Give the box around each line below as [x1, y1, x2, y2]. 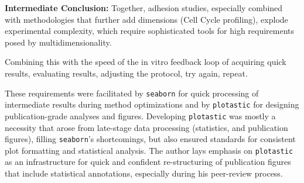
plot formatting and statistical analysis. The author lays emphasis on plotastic [5, 144, 293, 156]
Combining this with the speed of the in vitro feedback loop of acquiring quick [5, 56, 286, 68]
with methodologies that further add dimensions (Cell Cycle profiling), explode [5, 13, 288, 25]
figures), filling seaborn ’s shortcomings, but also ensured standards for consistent [5, 133, 296, 145]
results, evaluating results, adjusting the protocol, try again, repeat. [5, 67, 248, 79]
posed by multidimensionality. [5, 36, 112, 48]
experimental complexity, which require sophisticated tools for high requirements [5, 25, 295, 37]
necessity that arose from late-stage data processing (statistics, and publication [5, 121, 288, 133]
